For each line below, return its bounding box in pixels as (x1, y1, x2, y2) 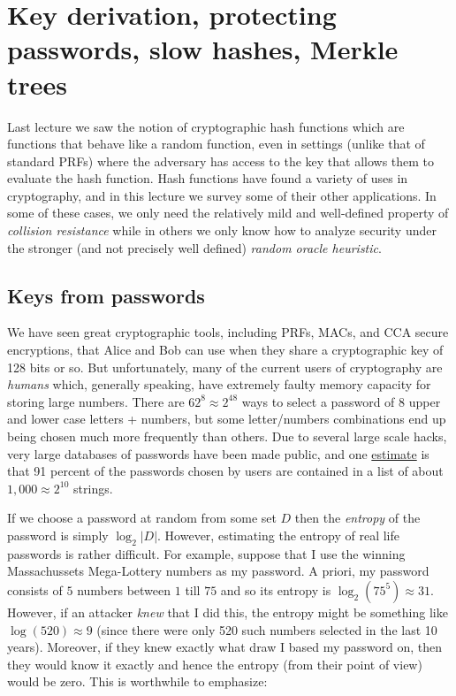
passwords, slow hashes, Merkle (7, 31, 399, 67)
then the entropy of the (294, 509, 421, 527)
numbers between (77, 580, 171, 599)
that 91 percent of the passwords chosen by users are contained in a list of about (7, 462, 444, 480)
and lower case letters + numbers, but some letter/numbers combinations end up (7, 409, 446, 428)
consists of (7, 580, 63, 599)
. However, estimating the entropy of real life (157, 525, 400, 544)
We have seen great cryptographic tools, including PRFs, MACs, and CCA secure (7, 323, 449, 341)
